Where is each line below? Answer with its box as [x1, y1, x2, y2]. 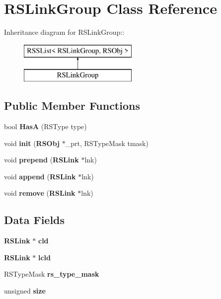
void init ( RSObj [4, 138, 60, 148]
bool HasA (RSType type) [4, 121, 87, 132]
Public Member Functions [4, 98, 140, 113]
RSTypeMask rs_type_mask [4, 269, 99, 279]
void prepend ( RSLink [4, 154, 79, 165]
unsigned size [4, 286, 46, 296]
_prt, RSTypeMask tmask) [65, 138, 148, 148]
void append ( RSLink [4, 171, 76, 181]
